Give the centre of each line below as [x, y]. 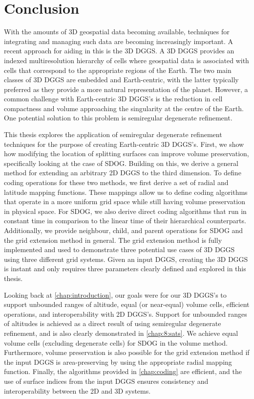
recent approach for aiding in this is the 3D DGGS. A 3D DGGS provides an [119, 51]
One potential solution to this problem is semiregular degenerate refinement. [118, 118]
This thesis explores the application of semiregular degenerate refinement [113, 134]
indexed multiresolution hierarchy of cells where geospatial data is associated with [127, 60]
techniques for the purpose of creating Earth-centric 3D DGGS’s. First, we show [124, 144]
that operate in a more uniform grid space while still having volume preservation [125, 201]
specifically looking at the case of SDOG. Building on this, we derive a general [121, 163]
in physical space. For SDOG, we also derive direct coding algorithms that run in [125, 211]
